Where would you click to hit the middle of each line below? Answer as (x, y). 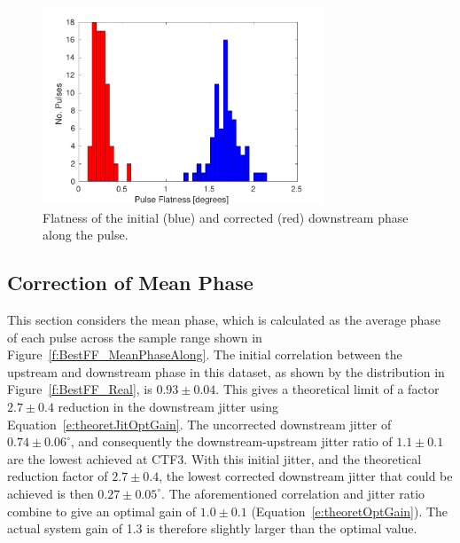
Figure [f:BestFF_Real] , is (80, 389)
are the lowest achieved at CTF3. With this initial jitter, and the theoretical (214, 458)
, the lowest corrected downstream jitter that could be (306, 476)
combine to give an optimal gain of (102, 511)
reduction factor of (58, 476)
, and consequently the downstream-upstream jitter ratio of (231, 441)
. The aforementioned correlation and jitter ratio (293, 493)
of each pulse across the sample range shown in (135, 337)
